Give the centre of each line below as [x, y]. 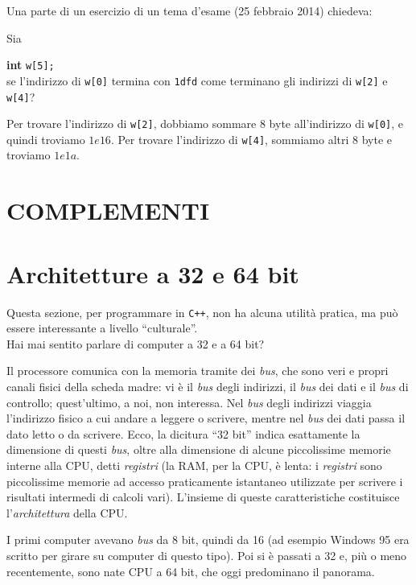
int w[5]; [31, 65]
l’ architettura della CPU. [67, 512]
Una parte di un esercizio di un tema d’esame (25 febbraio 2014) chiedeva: [189, 10]
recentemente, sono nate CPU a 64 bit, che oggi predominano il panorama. [191, 571]
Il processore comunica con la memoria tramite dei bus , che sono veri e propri [198, 371]
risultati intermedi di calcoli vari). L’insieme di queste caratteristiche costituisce [203, 497]
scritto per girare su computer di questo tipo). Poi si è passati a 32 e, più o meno [207, 555]
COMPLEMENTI [108, 210]
